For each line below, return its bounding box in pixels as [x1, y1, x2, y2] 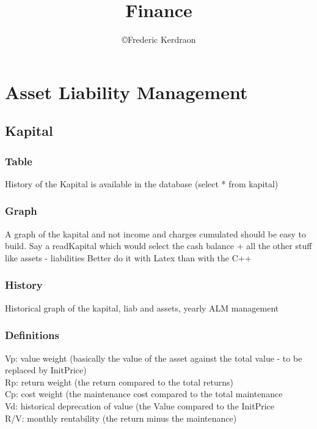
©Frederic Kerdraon [122, 33, 196, 46]
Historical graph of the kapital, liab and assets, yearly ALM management [5, 301, 279, 314]
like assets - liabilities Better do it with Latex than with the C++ [5, 251, 252, 264]
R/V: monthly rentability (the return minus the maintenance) [5, 411, 237, 424]
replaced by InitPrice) [5, 364, 87, 376]
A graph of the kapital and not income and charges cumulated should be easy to [5, 227, 307, 240]
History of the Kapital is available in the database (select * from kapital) [5, 177, 279, 190]
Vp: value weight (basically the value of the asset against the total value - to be [5, 351, 302, 364]
